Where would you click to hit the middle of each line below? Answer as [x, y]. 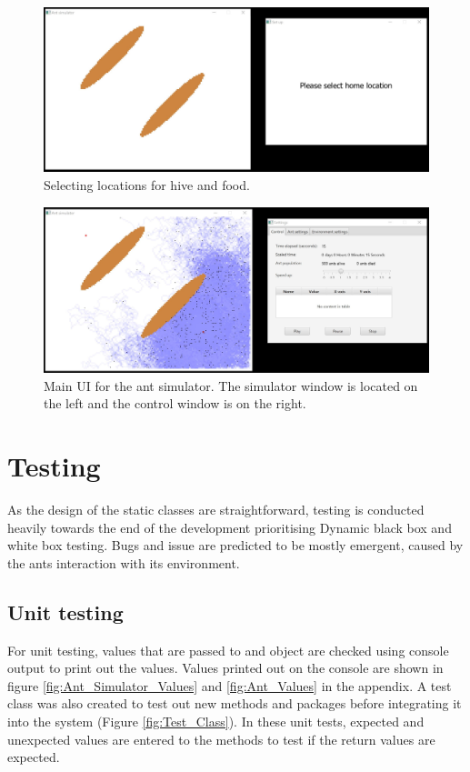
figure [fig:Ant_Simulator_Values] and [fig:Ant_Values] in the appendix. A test [230, 685]
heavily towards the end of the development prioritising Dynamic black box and [230, 527]
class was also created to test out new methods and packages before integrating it [235, 703]
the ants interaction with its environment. [124, 562]
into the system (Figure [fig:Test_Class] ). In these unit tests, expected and [216, 721]
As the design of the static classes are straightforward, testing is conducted [216, 510]
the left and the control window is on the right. [175, 403]
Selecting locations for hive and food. [147, 184]
